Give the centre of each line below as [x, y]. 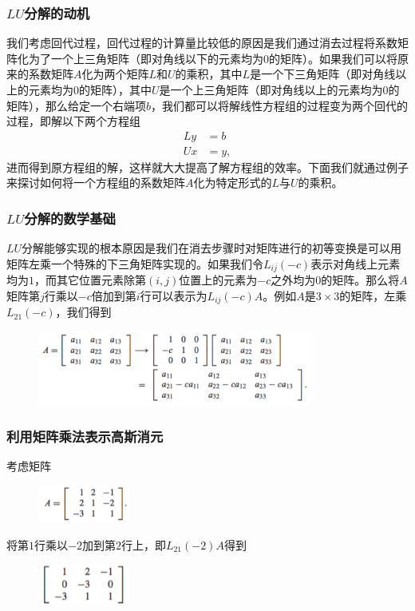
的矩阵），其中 [115, 89]
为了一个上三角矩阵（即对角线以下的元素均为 [146, 58]
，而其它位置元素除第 [90, 280]
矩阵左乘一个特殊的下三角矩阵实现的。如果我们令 [135, 263]
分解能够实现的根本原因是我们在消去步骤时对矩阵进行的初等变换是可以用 [212, 248]
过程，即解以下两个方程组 [73, 121]
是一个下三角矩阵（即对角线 [323, 74]
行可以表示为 [174, 295]
